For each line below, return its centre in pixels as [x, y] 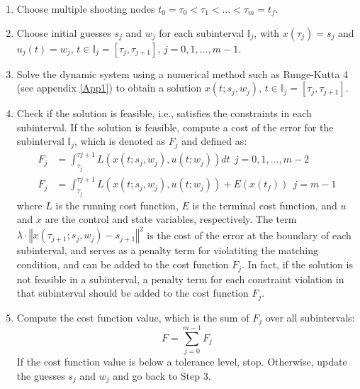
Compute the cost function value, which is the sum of [133, 317]
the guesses [41, 375]
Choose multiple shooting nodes [86, 9]
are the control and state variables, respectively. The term [171, 219]
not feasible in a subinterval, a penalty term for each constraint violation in [180, 279]
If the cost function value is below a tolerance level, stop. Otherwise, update [182, 362]
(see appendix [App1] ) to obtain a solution [109, 88]
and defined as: [214, 141]
